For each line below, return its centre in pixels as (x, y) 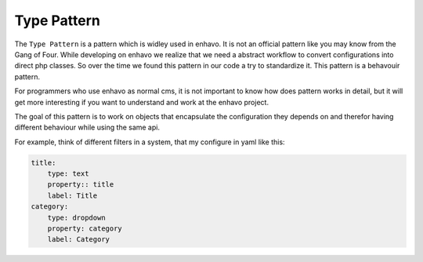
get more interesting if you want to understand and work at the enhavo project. (142, 102)
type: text (68, 174)
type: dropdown (76, 217)
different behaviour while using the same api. (87, 127)
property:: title (81, 185)
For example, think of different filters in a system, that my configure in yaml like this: (150, 142)
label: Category (78, 240)
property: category (85, 229)
